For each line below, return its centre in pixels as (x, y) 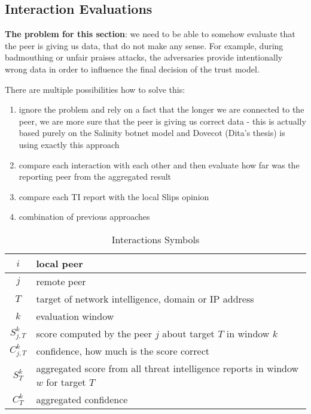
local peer (60, 263)
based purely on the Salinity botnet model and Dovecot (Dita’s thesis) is (152, 133)
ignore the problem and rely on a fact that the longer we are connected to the (161, 109)
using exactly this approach (69, 144)
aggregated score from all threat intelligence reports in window (167, 368)
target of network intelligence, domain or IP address (145, 298)
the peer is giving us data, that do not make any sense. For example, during (144, 45)
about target (188, 333)
